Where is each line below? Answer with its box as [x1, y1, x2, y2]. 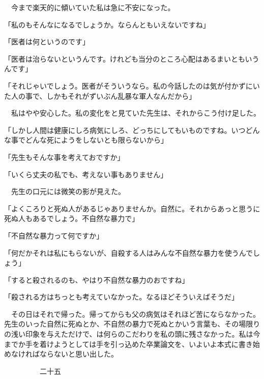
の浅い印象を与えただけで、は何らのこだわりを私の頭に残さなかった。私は [4, 329, 253, 339]
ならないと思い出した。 [39, 348, 118, 359]
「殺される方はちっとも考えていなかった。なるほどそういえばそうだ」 [4, 291, 239, 302]
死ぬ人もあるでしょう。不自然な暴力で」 [4, 213, 139, 224]
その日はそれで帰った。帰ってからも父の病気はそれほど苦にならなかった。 [11, 308, 260, 319]
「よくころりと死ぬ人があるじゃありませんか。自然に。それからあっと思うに [4, 203, 260, 213]
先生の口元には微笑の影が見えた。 [11, 186, 125, 197]
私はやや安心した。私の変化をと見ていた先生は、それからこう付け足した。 [11, 107, 260, 118]
